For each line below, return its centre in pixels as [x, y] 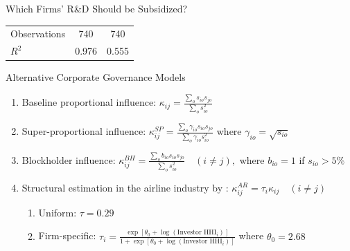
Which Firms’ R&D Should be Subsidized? [97, 8]
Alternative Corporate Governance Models [96, 77]
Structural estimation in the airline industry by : [125, 187]
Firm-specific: [67, 235]
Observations [38, 34]
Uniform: [58, 212]
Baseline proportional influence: [89, 102]
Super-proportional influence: [84, 131]
